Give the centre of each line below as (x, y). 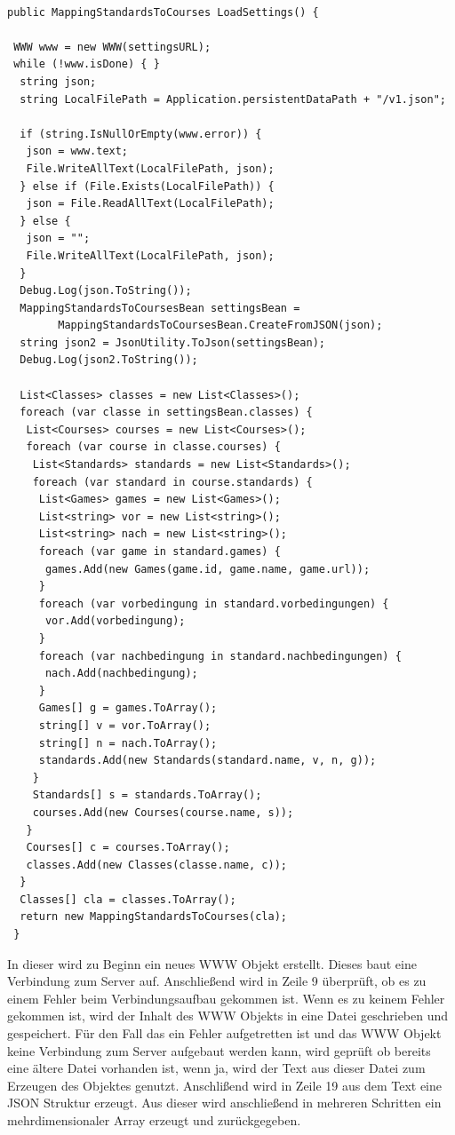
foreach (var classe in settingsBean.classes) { (166, 413)
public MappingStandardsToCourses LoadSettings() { (163, 12)
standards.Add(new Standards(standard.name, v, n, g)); (208, 761)
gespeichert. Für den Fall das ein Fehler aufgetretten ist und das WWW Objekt (224, 1033)
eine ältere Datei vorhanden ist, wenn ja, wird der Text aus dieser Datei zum (216, 1068)
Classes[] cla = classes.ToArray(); (128, 899)
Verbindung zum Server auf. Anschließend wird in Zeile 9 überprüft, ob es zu (217, 981)
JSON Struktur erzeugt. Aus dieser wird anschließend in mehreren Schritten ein (224, 1103)
